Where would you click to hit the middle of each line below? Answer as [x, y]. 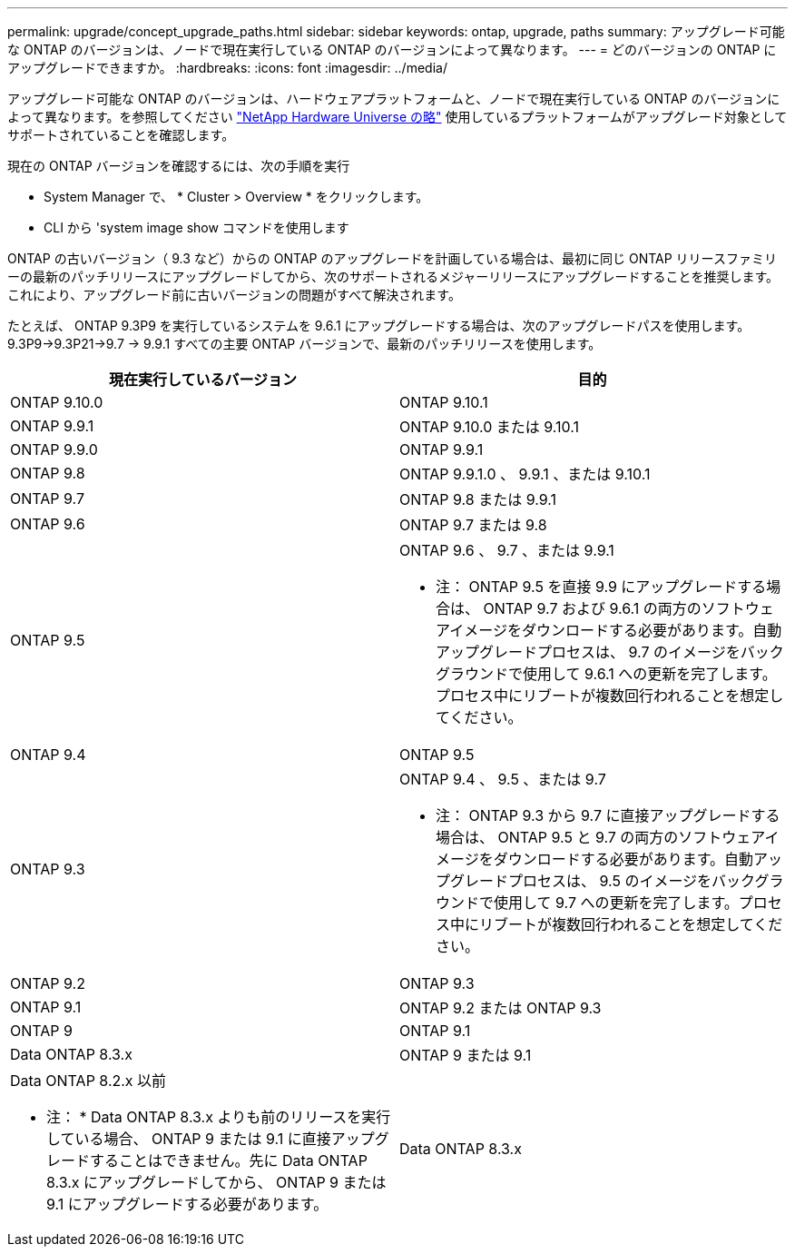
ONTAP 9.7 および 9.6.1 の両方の [592, 608]
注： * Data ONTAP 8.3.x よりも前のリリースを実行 [219, 1117]
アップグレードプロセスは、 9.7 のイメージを [588, 652]
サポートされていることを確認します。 [121, 135]
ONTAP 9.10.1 [444, 402]
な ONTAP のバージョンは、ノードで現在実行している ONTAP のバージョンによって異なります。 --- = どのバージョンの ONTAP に [392, 49]
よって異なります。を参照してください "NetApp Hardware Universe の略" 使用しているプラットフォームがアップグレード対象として [397, 117]
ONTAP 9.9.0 [54, 449]
